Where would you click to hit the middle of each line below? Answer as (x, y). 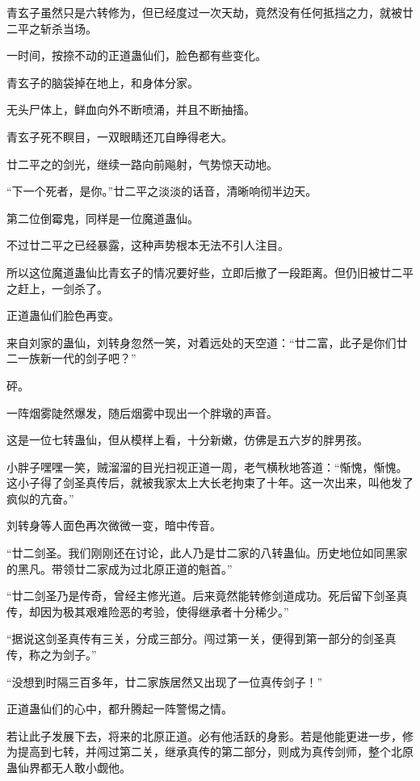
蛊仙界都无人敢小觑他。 (69, 767)
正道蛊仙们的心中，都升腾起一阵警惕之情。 (120, 709)
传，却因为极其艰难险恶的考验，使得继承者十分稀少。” (148, 611)
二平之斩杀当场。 (52, 28)
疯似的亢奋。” (40, 498)
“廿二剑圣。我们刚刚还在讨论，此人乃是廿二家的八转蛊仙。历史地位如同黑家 (207, 553)
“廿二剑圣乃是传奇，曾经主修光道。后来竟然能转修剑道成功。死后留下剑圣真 (207, 596)
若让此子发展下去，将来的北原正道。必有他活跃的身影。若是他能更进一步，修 (210, 735)
